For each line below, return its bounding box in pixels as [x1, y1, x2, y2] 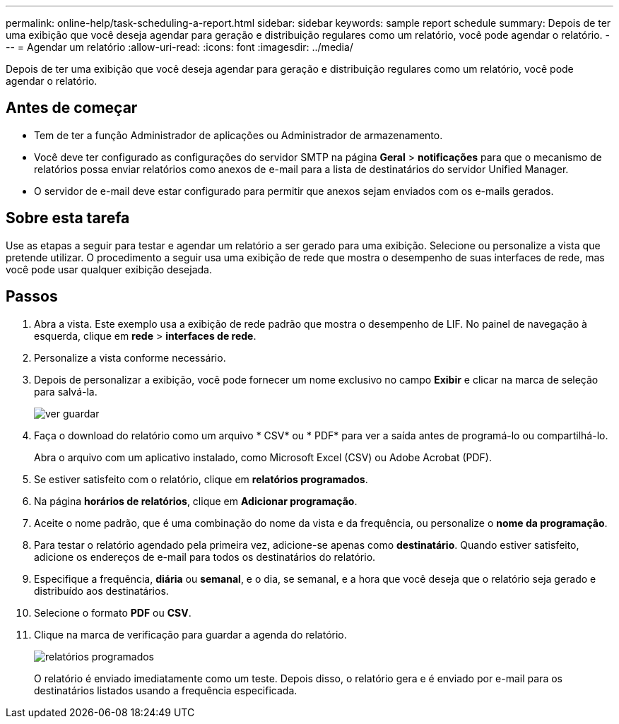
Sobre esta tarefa [6, 209, 130, 227]
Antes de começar [6, 99, 138, 117]
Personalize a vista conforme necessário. [34, 351, 226, 364]
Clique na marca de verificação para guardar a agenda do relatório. [34, 628, 347, 641]
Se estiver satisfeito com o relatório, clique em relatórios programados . [34, 473, 368, 485]
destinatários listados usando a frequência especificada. [34, 684, 297, 696]
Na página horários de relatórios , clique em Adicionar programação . [34, 494, 358, 507]
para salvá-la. [34, 385, 98, 398]
